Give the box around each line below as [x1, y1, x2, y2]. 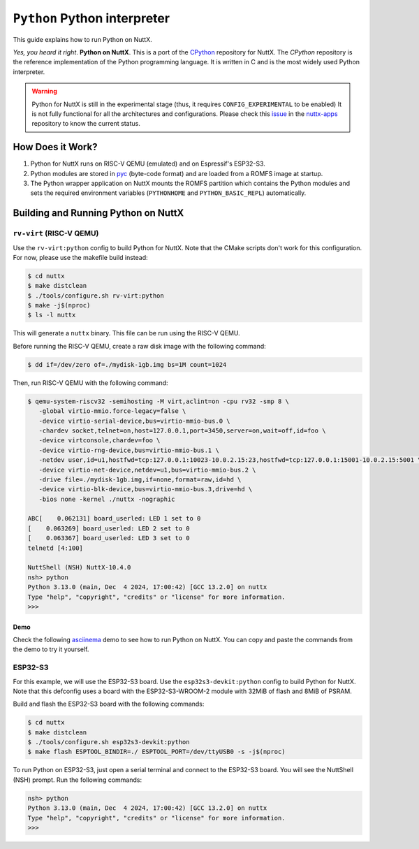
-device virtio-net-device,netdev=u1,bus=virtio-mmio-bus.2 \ [38, 465, 256, 474]
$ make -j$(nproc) [27, 301, 91, 310]
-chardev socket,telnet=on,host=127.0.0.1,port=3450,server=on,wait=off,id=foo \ [38, 426, 326, 435]
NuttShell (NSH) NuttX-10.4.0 [27, 563, 131, 572]
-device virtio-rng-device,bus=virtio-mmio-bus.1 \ [38, 446, 219, 454]
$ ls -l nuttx [27, 311, 76, 319]
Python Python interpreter [13, 10, 170, 26]
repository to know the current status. [31, 119, 141, 128]
